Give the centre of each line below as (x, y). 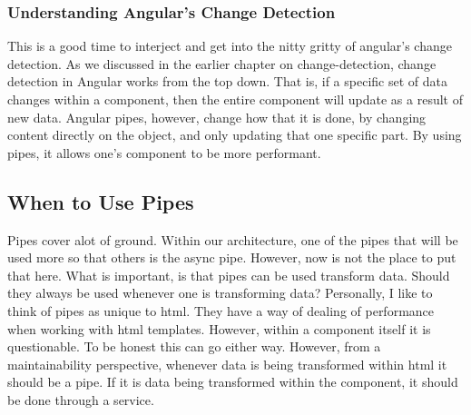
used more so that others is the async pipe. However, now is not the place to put (232, 257)
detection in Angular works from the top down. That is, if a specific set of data (227, 81)
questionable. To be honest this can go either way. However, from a (194, 346)
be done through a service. (81, 399)
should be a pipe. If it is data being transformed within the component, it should (233, 382)
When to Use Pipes (101, 201)
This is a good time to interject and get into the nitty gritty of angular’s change (230, 46)
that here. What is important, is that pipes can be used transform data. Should (229, 275)
